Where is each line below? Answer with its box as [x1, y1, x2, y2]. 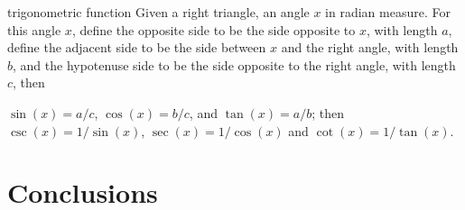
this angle [7, 20, 61, 39]
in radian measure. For [325, 3, 451, 21]
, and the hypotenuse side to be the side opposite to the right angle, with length [13, 55, 456, 74]
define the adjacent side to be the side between [7, 38, 266, 57]
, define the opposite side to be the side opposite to [71, 20, 356, 39]
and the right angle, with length [281, 38, 459, 57]
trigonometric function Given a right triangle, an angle [7, 3, 310, 21]
